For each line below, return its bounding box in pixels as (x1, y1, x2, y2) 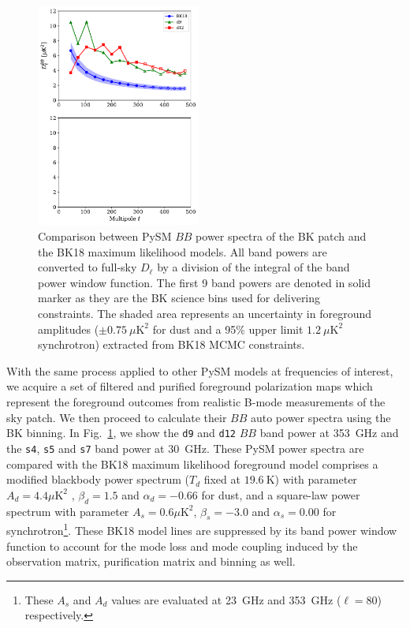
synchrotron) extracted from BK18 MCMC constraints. (38, 336, 305, 353)
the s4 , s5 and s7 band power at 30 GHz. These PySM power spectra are (6, 439, 364, 456)
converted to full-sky (38, 259, 137, 275)
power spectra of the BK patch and (196, 228, 367, 245)
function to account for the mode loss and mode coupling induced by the (6, 537, 358, 554)
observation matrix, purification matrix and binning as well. (6, 553, 296, 570)
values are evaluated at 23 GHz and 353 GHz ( (111, 591, 341, 607)
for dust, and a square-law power (201, 486, 360, 503)
